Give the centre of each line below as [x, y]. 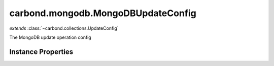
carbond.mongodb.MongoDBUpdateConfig [103, 13]
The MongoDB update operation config [50, 37]
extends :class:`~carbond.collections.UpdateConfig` [64, 28]
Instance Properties [41, 52]
